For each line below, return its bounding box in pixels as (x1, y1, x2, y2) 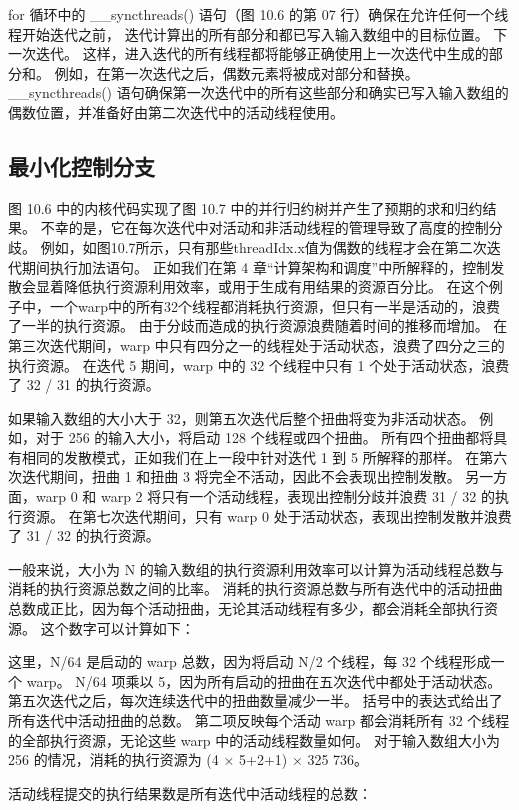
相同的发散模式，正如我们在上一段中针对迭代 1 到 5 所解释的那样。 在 (21, 446, 480, 467)
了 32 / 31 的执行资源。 (8, 374, 160, 395)
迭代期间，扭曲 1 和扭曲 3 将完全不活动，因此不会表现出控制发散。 (21, 466, 461, 487)
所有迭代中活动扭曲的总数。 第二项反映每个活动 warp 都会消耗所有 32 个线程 (8, 710, 510, 731)
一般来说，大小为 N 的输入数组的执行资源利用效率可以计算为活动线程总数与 (8, 558, 504, 579)
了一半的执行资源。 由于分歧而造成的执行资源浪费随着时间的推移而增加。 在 (8, 315, 508, 336)
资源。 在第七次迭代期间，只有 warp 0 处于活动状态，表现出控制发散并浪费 (21, 505, 512, 526)
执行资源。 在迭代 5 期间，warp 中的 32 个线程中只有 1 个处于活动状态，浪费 (8, 354, 510, 375)
